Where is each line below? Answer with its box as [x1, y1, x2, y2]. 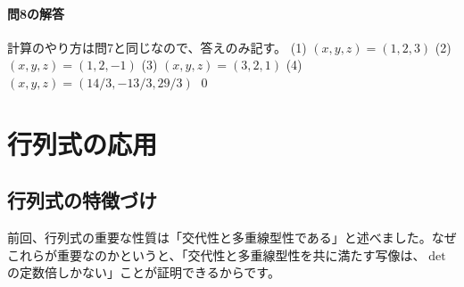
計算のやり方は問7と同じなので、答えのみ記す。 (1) [7, 37, 307, 56]
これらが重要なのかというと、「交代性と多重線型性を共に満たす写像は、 [7, 245, 426, 264]
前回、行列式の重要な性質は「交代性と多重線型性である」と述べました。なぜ [7, 228, 457, 247]
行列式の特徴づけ [7, 186, 157, 214]
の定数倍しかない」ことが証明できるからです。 [7, 263, 280, 282]
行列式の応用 [7, 125, 158, 161]
